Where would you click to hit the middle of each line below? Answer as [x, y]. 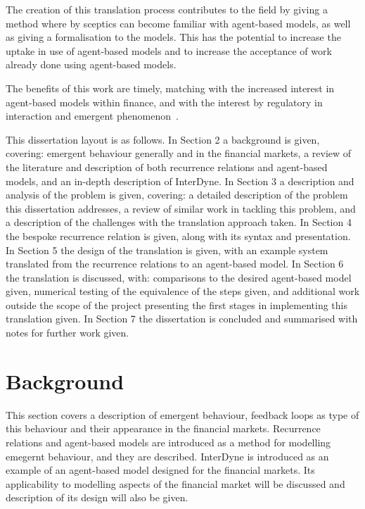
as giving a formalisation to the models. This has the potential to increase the [173, 37]
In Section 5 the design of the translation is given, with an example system [167, 250]
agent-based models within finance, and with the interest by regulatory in [164, 102]
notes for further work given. [68, 333]
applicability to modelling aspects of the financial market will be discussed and [175, 483]
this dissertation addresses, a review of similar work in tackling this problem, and [181, 208]
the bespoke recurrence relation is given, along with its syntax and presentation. [178, 235]
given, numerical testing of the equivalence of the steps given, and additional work [183, 291]
